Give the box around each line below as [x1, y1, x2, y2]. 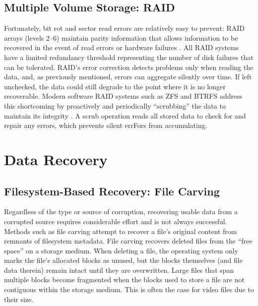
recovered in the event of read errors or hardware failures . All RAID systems [4, 42, 239, 53]
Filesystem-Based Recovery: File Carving [4, 183, 220, 198]
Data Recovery [4, 149, 108, 169]
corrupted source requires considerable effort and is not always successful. [4, 216, 227, 226]
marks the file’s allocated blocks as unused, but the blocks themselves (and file [4, 255, 243, 265]
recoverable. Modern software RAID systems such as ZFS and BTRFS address [4, 91, 243, 101]
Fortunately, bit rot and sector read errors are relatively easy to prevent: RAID [4, 23, 245, 33]
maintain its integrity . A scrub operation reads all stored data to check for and [4, 110, 246, 121]
